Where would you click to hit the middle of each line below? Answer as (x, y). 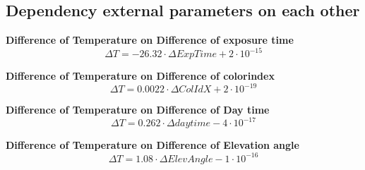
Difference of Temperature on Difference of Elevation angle (152, 145)
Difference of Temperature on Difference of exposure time (150, 40)
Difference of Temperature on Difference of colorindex (140, 76)
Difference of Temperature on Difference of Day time (138, 110)
